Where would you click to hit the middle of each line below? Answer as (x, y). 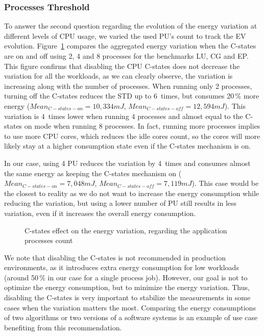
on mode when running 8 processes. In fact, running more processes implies (142, 126)
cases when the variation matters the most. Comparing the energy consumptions (130, 307)
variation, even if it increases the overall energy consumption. (100, 213)
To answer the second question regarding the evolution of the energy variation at (131, 26)
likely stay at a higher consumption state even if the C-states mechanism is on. (128, 146)
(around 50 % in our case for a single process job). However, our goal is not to (126, 277)
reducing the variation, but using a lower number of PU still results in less (121, 203)
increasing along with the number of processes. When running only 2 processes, (128, 86)
